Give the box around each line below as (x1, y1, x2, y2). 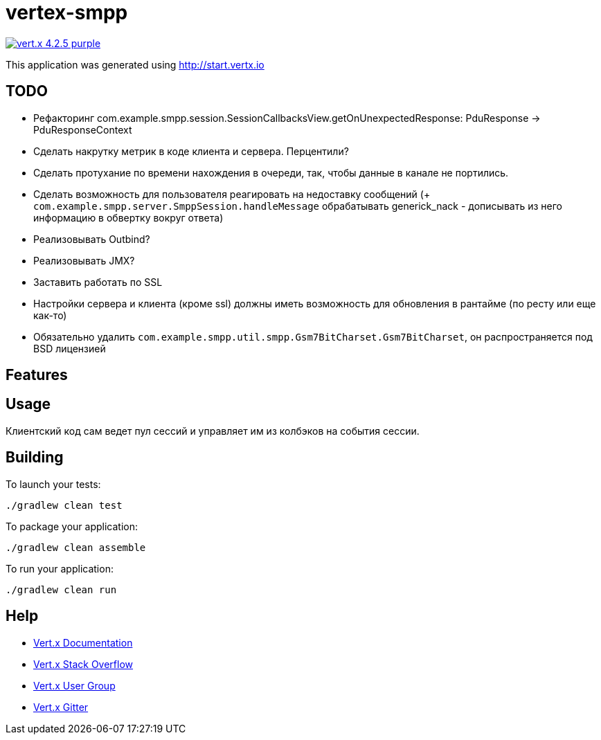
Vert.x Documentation (33, 636, 133, 649)
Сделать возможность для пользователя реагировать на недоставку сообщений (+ (33, 188, 431, 200)
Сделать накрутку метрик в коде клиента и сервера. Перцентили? (33, 145, 349, 157)
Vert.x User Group (33, 679, 116, 692)
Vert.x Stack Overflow (33, 658, 134, 670)
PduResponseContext (33, 123, 132, 136)
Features (6, 366, 68, 384)
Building (6, 449, 64, 467)
